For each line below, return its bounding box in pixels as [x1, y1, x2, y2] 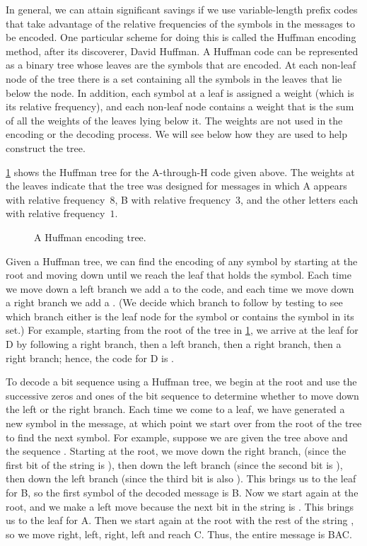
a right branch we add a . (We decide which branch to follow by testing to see [6, 295, 343, 310]
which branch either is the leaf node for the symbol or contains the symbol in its [6, 308, 354, 323]
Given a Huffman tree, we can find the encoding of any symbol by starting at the [6, 253, 358, 268]
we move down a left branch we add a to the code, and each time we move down [6, 281, 354, 296]
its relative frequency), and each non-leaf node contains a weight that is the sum [6, 99, 354, 114]
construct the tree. [6, 140, 86, 155]
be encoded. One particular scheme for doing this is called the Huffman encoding [6, 30, 356, 45]
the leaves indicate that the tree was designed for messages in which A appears [6, 178, 347, 193]
